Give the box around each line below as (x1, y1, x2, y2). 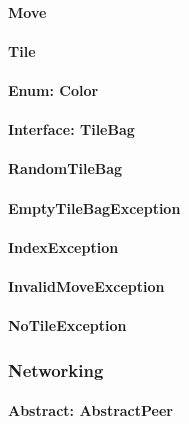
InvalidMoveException (8, 275, 165, 296)
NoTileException (8, 315, 127, 336)
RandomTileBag (8, 158, 123, 179)
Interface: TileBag (8, 119, 135, 140)
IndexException (8, 236, 119, 257)
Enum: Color (8, 79, 99, 100)
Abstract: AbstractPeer (8, 400, 173, 421)
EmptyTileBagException (8, 197, 181, 218)
